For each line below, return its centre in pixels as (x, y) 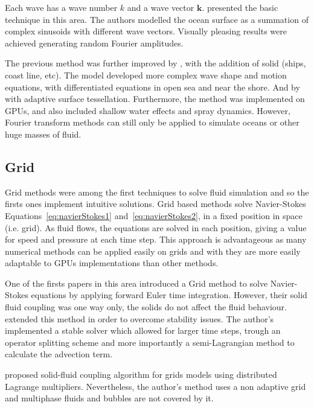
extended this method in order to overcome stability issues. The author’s (139, 318)
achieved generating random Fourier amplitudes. (94, 43)
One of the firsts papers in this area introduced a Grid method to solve (136, 283)
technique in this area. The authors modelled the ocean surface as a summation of (157, 19)
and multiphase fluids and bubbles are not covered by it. (109, 398)
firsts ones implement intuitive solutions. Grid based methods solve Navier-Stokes (155, 204)
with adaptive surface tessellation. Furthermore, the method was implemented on (155, 99)
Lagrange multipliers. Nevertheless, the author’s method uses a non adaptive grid (155, 386)
